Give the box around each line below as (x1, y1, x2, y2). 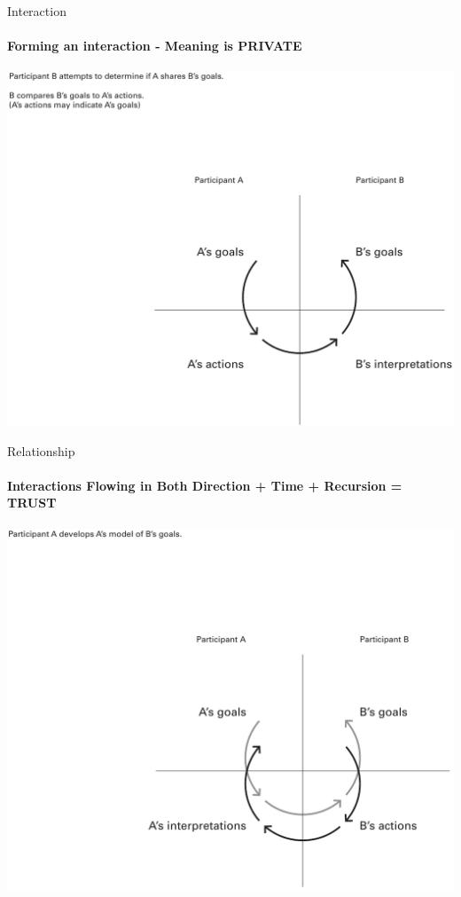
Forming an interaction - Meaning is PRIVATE (7, 36, 302, 55)
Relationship (7, 441, 75, 460)
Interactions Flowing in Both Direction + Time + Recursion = (7, 476, 402, 494)
